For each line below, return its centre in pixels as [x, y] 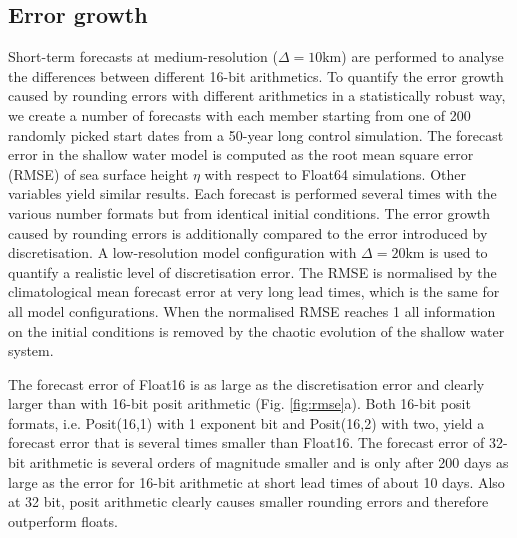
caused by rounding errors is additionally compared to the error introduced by [248, 232]
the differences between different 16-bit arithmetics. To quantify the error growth [256, 75]
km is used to [446, 252]
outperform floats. [63, 520]
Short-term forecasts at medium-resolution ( [143, 56]
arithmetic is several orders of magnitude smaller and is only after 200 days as [269, 462]
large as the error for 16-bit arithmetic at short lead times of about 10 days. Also [256, 481]
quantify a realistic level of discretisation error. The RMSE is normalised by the [252, 271]
